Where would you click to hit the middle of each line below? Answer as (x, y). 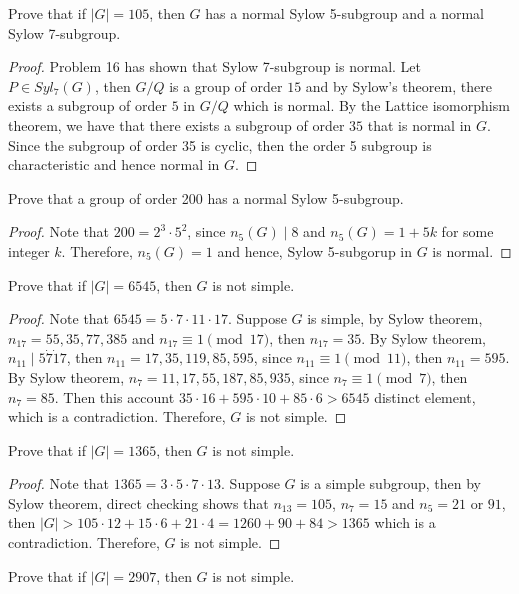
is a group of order (226, 85)
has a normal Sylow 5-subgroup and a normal (345, 13)
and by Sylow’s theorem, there (398, 85)
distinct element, (425, 396)
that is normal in (419, 124)
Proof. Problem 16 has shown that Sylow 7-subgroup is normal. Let (214, 66)
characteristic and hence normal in (114, 164)
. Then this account (114, 396)
